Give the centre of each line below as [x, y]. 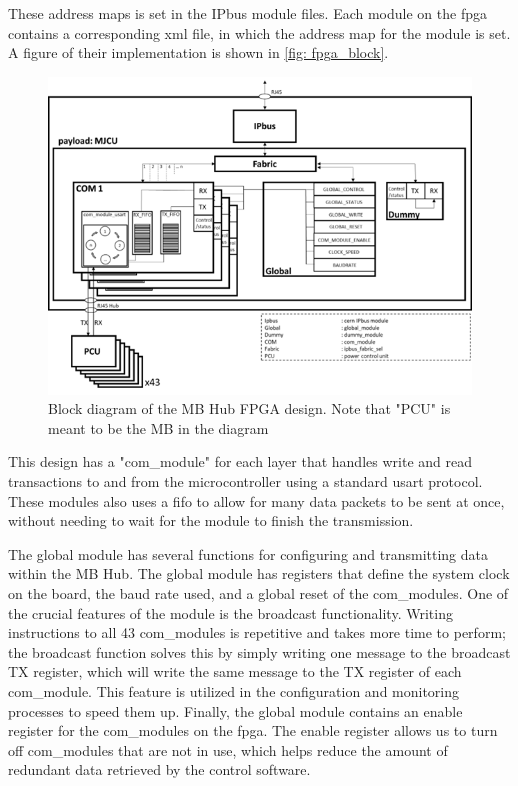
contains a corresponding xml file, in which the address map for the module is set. [259, 32]
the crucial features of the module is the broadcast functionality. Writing [230, 612]
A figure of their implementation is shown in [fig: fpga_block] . [198, 52]
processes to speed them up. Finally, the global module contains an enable [235, 710]
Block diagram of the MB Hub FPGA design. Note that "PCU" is [249, 408]
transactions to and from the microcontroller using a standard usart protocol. [245, 480]
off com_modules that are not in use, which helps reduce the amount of [228, 749]
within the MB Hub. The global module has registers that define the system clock [259, 573]
